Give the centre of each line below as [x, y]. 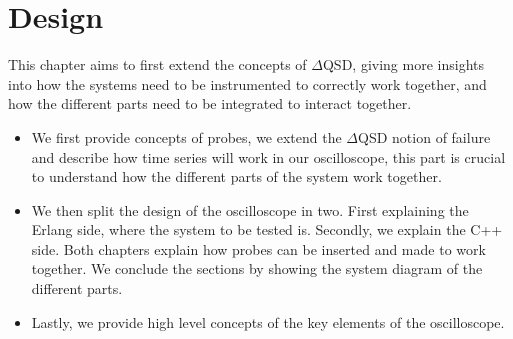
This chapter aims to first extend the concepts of [157, 64]
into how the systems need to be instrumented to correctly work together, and [247, 83]
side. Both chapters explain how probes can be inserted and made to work [258, 248]
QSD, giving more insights [403, 64]
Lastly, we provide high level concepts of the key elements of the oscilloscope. [268, 321]
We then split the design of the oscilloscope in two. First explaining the [250, 209]
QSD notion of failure [424, 136]
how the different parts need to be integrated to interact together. [210, 103]
